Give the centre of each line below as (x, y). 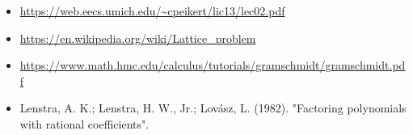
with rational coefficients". (84, 123)
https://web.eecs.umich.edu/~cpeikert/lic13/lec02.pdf (152, 11)
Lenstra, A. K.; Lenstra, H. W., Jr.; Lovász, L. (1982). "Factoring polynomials (213, 108)
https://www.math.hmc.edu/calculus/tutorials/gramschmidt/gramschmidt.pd (213, 65)
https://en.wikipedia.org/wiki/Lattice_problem (138, 38)
